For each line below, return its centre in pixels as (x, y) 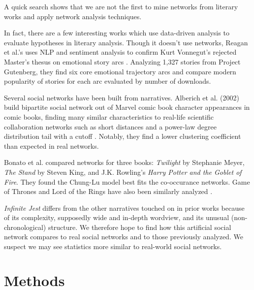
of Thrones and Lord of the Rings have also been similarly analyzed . (108, 191)
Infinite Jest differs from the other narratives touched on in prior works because (124, 208)
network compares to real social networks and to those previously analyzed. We (124, 237)
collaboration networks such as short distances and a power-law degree (110, 126)
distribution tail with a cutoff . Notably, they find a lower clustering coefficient (123, 136)
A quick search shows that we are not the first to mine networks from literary (121, 6)
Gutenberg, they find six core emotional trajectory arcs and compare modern (120, 71)
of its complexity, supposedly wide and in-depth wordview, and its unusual (117, 217)
